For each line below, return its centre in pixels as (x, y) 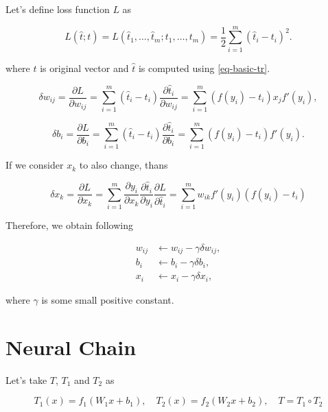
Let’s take (26, 379)
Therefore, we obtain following (69, 225)
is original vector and (84, 68)
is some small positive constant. (108, 300)
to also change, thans (124, 165)
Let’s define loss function (58, 9)
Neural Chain (71, 347)
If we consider (35, 165)
